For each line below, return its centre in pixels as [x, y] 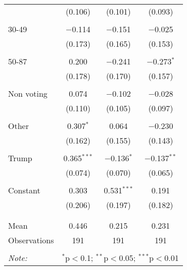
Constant [24, 190]
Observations [31, 240]
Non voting [28, 93]
